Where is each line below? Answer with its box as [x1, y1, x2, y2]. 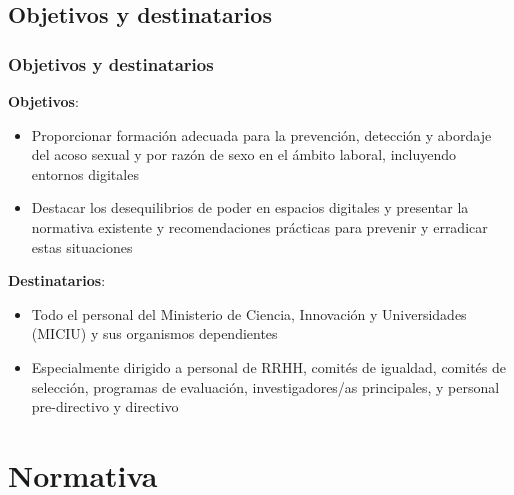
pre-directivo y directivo [31, 396, 179, 417]
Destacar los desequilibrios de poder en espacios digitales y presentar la [31, 197, 469, 218]
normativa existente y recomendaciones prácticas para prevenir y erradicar [31, 216, 488, 237]
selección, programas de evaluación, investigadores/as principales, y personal [31, 376, 500, 397]
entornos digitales [31, 163, 139, 184]
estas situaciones [31, 236, 133, 257]
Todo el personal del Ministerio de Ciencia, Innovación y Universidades [31, 303, 467, 324]
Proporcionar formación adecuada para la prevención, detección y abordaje [31, 124, 492, 145]
